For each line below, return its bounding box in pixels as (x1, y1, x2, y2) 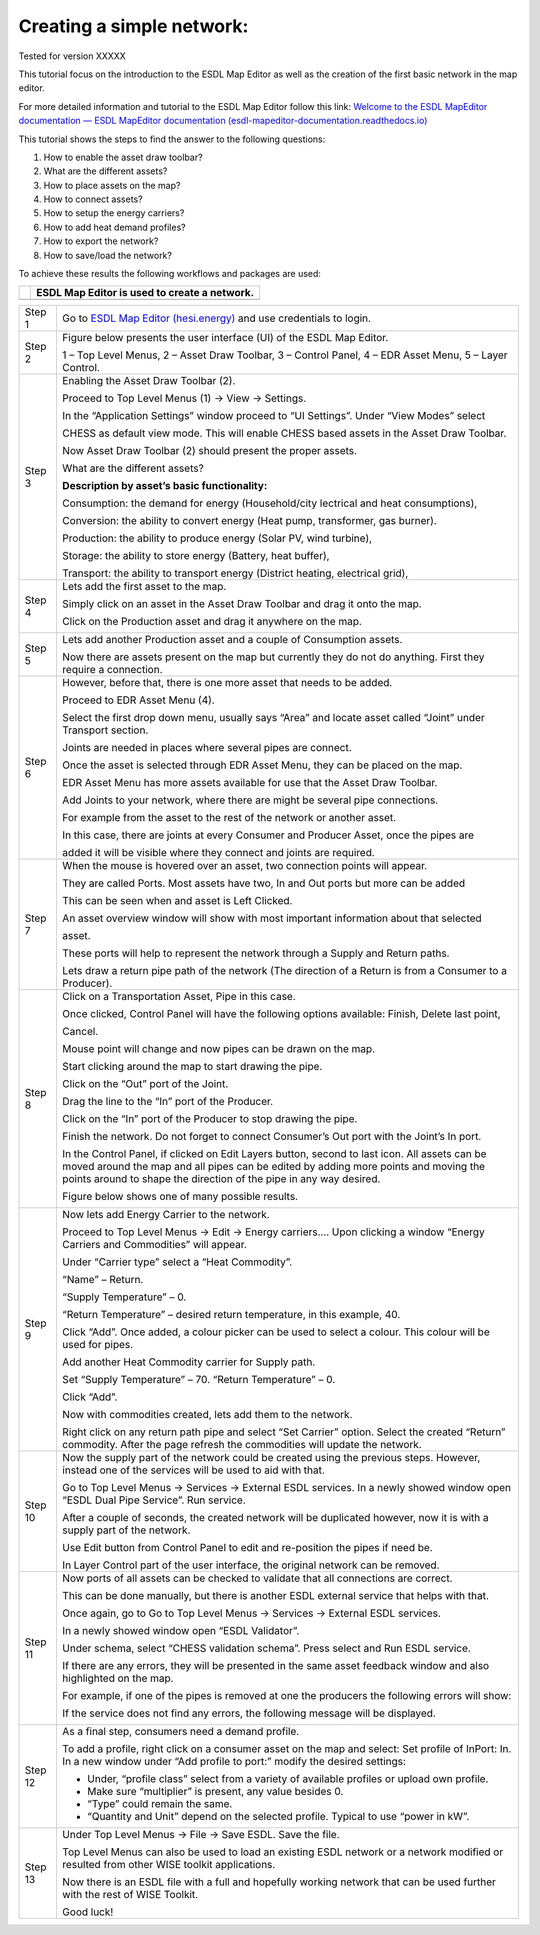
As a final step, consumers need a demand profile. (61, 1725, 300, 1739)
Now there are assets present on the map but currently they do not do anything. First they (61, 650, 485, 664)
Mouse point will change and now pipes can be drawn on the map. (61, 1042, 376, 1056)
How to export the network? (43, 235, 159, 247)
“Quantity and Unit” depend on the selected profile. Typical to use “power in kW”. (86, 1810, 470, 1824)
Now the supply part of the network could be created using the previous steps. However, (61, 1451, 481, 1465)
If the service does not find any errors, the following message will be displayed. (61, 1706, 437, 1720)
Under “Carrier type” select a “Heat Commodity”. (61, 1255, 293, 1269)
